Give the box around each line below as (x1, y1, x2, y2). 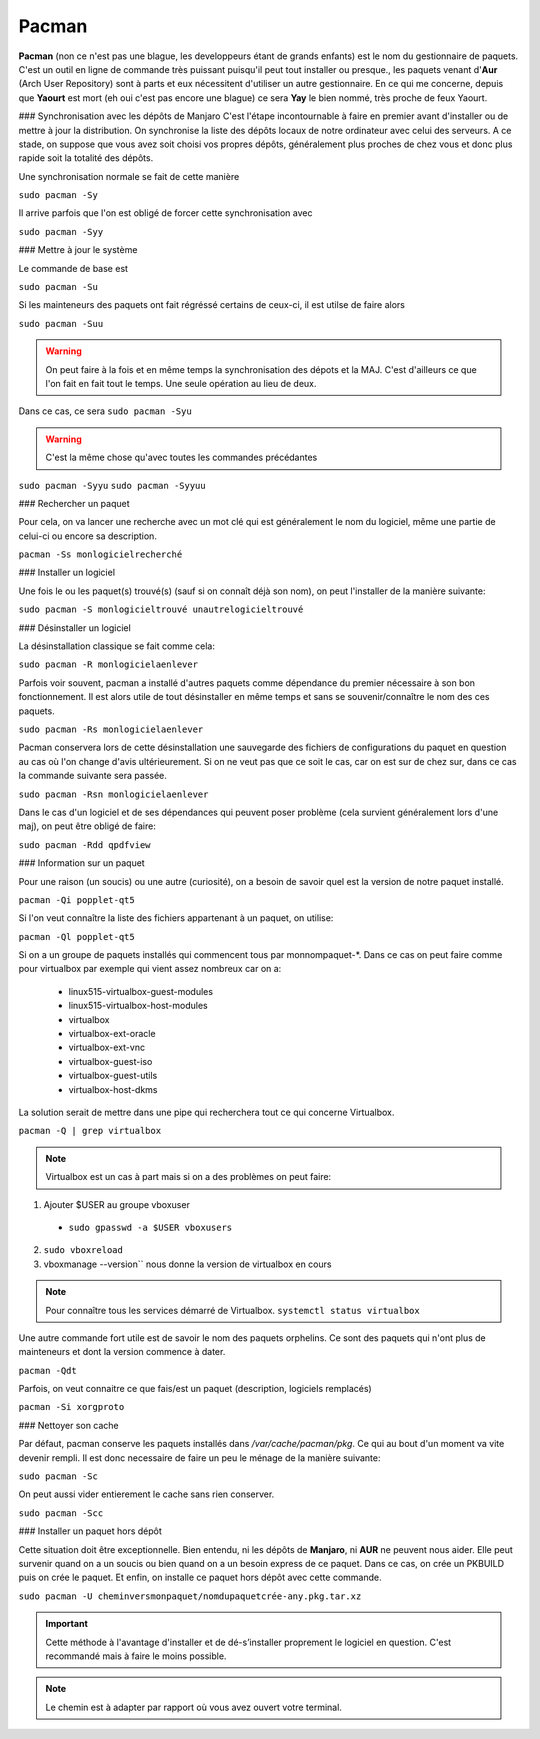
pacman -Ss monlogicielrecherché (18, 549, 183, 560)
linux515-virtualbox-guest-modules (68, 985, 214, 997)
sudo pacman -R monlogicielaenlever (18, 659, 199, 670)
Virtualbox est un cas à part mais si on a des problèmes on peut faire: (45, 1171, 332, 1183)
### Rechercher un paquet (18, 497, 130, 509)
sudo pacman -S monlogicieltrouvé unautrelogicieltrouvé (18, 604, 304, 615)
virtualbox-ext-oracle (68, 1028, 156, 1040)
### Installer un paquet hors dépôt (18, 1525, 162, 1537)
